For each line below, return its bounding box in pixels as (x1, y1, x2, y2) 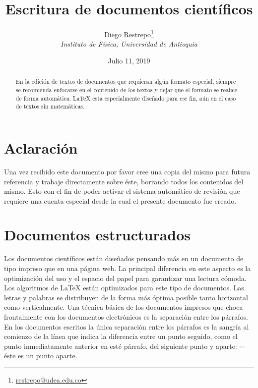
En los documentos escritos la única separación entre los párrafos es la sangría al (4, 321, 249, 332)
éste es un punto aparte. (4, 350, 77, 361)
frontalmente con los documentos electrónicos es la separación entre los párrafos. (4, 311, 248, 322)
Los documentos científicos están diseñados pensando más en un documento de (4, 253, 244, 264)
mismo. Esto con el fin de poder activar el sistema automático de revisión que (4, 186, 240, 196)
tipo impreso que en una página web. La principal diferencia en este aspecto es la (4, 263, 251, 274)
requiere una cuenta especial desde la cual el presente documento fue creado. (4, 195, 237, 206)
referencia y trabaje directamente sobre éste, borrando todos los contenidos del (4, 176, 244, 186)
